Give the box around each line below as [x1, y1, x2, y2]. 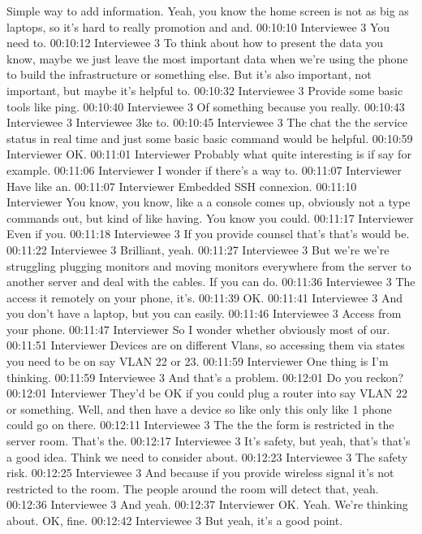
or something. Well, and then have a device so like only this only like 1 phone [6, 400, 392, 417]
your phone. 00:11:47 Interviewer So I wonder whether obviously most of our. [6, 320, 390, 337]
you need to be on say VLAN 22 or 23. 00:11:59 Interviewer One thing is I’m [6, 353, 389, 370]
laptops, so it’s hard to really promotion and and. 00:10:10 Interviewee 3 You [6, 18, 390, 35]
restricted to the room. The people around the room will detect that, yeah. [6, 480, 379, 497]
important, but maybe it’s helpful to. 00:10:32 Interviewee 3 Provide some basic [6, 81, 403, 98]
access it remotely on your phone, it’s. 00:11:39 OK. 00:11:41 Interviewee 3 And [6, 289, 403, 306]
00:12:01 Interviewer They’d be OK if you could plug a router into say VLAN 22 [6, 384, 407, 402]
